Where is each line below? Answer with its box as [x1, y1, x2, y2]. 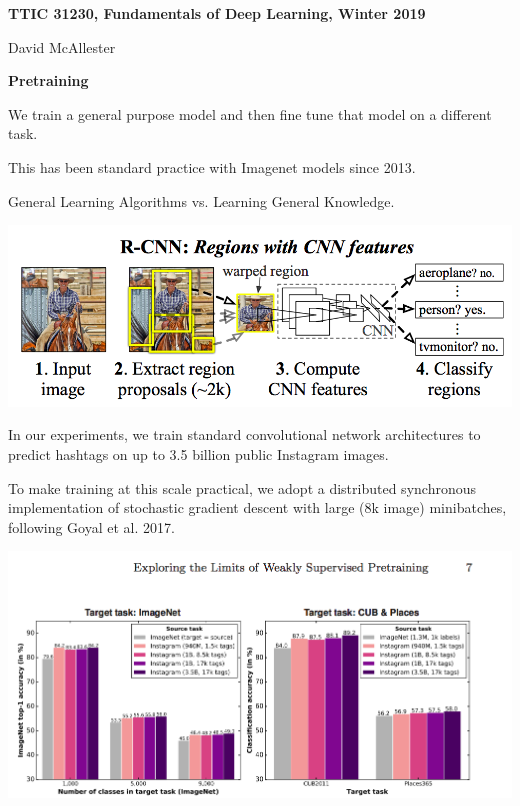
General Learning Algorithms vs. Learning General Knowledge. [8, 190, 395, 211]
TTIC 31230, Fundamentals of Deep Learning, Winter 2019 [8, 3, 426, 23]
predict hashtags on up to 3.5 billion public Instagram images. [8, 444, 389, 465]
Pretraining [8, 70, 89, 91]
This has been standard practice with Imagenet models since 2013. [8, 156, 416, 177]
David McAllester [8, 36, 116, 57]
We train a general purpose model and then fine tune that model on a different [8, 103, 492, 124]
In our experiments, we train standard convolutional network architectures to [8, 424, 481, 445]
